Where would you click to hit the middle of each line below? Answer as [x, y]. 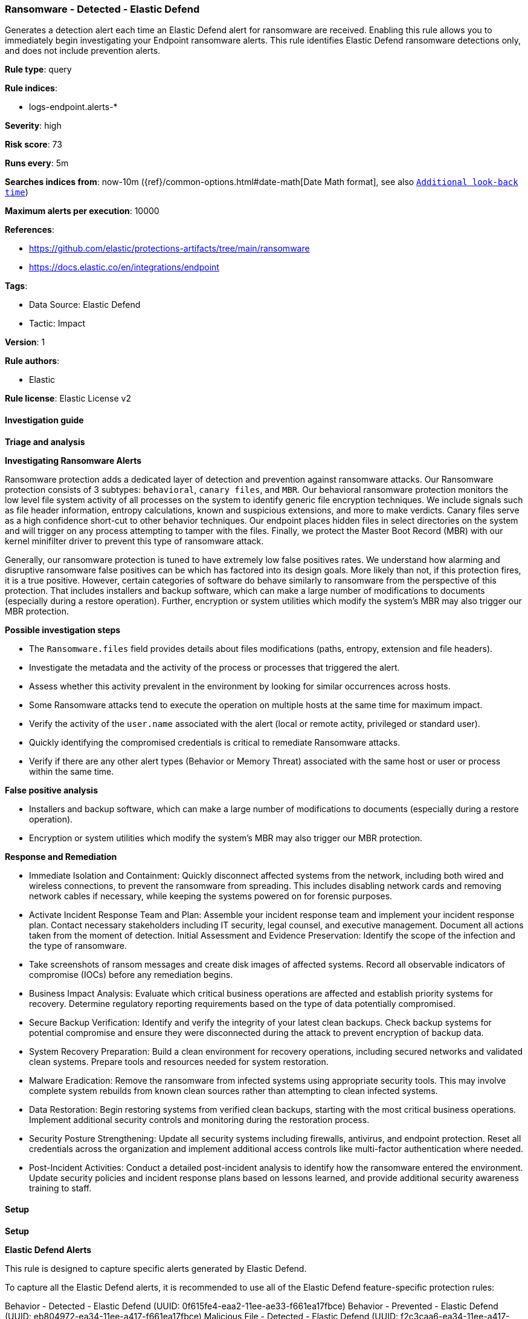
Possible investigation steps [63, 630]
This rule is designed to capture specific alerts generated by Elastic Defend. [156, 1268]
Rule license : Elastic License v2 [68, 399]
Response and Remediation [61, 856]
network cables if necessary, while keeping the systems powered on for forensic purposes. [211, 896]
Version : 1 [25, 342]
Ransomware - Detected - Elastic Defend [102, 9]
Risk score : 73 [34, 145]
